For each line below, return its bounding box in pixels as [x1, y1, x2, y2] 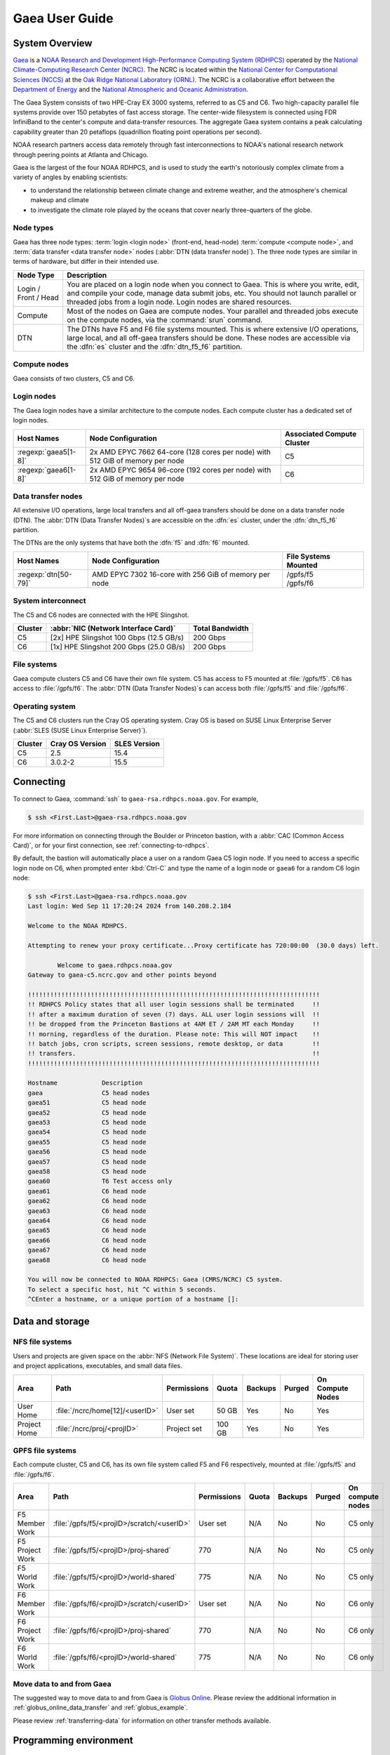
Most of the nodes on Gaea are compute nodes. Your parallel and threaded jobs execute [67, 306, 358, 316]
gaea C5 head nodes [27, 1089, 150, 1097]
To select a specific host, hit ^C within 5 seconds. [27, 1285, 217, 1293]
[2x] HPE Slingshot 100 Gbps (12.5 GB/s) [50, 633, 184, 642]
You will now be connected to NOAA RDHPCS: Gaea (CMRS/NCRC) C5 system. [27, 1276, 283, 1284]
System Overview [13, 37, 93, 49]
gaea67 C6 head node [27, 1246, 147, 1254]
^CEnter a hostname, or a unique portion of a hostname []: [27, 1295, 239, 1304]
